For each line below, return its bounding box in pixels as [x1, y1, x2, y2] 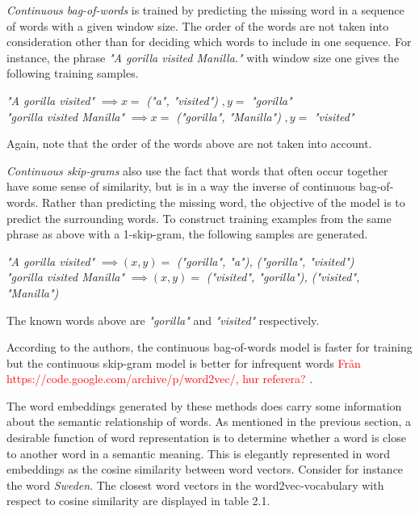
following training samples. [6, 65, 139, 82]
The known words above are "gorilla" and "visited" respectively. [6, 311, 320, 328]
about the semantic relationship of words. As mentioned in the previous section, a [6, 413, 412, 430]
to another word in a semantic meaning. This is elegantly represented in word [6, 444, 390, 461]
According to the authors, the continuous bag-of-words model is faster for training [6, 339, 413, 356]
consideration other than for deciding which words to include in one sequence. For [6, 33, 412, 50]
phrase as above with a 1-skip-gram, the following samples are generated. [6, 225, 368, 242]
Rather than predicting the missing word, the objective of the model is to [42, 193, 405, 210]
